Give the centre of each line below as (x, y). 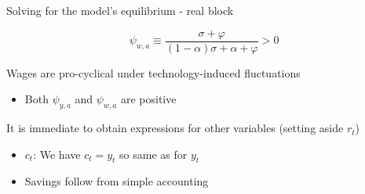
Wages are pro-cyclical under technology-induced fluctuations (153, 72)
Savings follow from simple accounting (117, 181)
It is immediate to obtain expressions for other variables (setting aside (175, 128)
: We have (57, 154)
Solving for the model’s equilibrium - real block (120, 10)
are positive (148, 99)
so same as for (153, 154)
